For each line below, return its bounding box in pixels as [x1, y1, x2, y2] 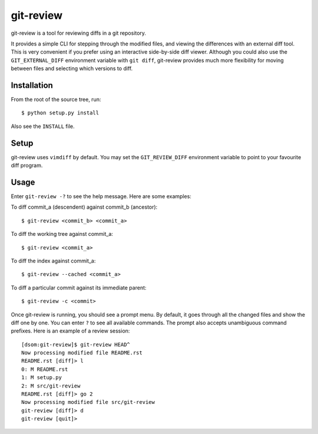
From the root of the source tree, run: [11, 96, 101, 103]
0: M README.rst [21, 366, 68, 373]
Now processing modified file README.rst [21, 350, 143, 356]
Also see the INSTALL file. [11, 123, 75, 130]
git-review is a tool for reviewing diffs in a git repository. [11, 29, 147, 37]
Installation [11, 80, 53, 90]
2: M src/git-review [21, 382, 81, 389]
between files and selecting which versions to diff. [11, 65, 133, 72]
